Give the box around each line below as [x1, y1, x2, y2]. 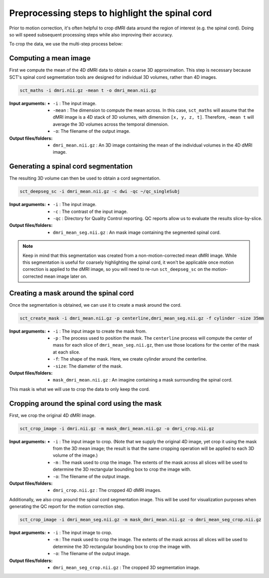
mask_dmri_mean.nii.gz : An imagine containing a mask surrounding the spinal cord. [53, 377, 233, 383]
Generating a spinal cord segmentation [9, 162, 133, 171]
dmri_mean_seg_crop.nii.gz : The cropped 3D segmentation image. [53, 565, 200, 571]
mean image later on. [44, 273, 87, 279]
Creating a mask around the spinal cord [9, 289, 134, 297]
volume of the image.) [53, 452, 98, 458]
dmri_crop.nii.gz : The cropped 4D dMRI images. [53, 487, 162, 493]
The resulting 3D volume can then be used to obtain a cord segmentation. [9, 175, 161, 182]
